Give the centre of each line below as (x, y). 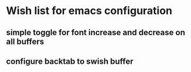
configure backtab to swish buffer (70, 61)
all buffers (25, 41)
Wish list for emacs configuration (89, 11)
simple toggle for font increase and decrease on (95, 32)
